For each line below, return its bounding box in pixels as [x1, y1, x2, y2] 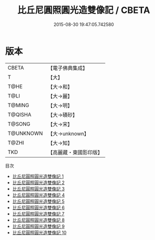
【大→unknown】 [47, 130, 89, 137]
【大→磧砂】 [47, 111, 78, 118]
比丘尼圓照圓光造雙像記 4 [12, 192, 65, 198]
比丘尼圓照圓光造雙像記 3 [12, 185, 65, 191]
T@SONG [7, 120, 31, 127]
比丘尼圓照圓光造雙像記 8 [12, 217, 65, 223]
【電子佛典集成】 [47, 64, 88, 71]
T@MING [7, 101, 29, 108]
